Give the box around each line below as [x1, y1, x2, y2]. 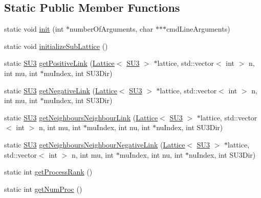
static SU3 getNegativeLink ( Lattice [4, 85, 117, 95]
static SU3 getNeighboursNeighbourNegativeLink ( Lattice [4, 139, 185, 150]
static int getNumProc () [4, 183, 82, 194]
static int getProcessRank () [4, 166, 93, 177]
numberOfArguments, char [70, 23, 154, 34]
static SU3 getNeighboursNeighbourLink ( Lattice [4, 112, 158, 122]
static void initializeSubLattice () [4, 40, 108, 51]
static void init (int [4, 23, 64, 34]
